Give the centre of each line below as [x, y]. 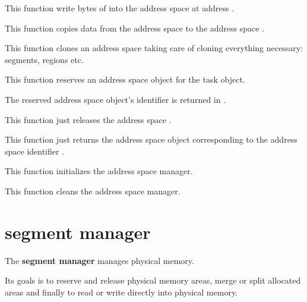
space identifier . [35, 151]
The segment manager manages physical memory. [99, 260]
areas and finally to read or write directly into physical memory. [121, 292]
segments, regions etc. [44, 59]
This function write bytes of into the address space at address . [120, 8]
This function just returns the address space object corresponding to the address [151, 139]
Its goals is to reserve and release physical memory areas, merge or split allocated [153, 280]
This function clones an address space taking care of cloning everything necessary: [154, 48]
